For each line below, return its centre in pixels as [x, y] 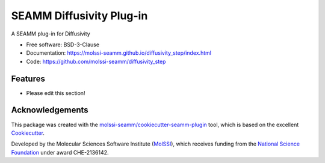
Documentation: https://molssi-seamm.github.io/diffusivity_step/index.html [119, 53]
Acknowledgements [50, 110]
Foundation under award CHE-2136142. [60, 152]
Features [28, 78]
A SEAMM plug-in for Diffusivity [51, 34]
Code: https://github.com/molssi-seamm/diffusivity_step [96, 61]
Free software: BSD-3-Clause [63, 45]
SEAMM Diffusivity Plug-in [79, 16]
